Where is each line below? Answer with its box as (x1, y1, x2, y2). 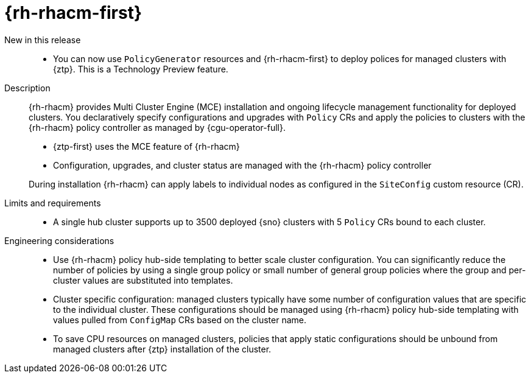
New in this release (4, 34, 81, 45)
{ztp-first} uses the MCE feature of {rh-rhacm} (53, 141, 240, 152)
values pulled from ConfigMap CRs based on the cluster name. (53, 314, 306, 325)
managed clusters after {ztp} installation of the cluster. (53, 343, 272, 354)
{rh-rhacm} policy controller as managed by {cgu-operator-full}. (29, 122, 286, 133)
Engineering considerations (4, 235, 114, 246)
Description (4, 82, 51, 93)
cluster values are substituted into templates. (53, 275, 233, 285)
